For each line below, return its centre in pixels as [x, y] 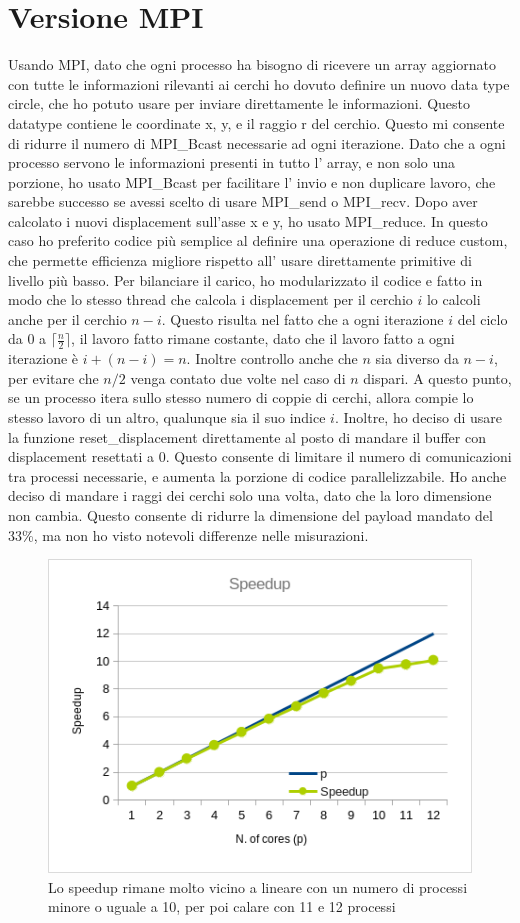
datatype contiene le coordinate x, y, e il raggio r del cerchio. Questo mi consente [256, 122]
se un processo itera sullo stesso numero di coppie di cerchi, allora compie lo [241, 397]
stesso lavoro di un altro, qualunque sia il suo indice [167, 417]
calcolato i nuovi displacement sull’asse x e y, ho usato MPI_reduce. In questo [248, 220]
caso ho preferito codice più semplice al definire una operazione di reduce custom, [258, 240]
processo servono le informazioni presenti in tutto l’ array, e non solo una [232, 162]
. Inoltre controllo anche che [272, 358]
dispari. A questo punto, [437, 377]
